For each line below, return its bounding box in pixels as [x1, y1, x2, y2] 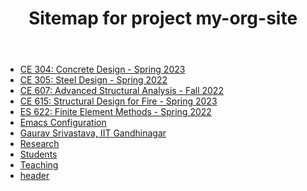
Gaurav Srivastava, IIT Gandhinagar [19, 127, 167, 139]
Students [19, 148, 58, 161]
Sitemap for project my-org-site [28, 7, 298, 30]
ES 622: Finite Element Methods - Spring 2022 [19, 106, 212, 118]
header [19, 170, 50, 182]
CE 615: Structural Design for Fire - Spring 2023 [19, 95, 218, 107]
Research [19, 138, 60, 150]
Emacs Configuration [19, 117, 107, 129]
